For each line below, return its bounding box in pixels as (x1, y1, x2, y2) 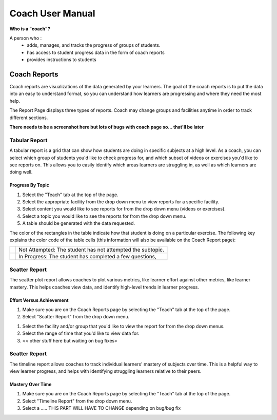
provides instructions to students (27, 56, 97, 63)
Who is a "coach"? (9, 26, 51, 32)
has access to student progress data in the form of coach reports (27, 49, 165, 55)
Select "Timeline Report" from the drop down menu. (22, 398, 132, 404)
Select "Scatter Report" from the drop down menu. (22, 314, 130, 320)
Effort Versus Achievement (9, 297, 69, 303)
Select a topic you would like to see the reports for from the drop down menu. (22, 213, 187, 219)
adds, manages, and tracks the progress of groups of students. (27, 42, 161, 48)
